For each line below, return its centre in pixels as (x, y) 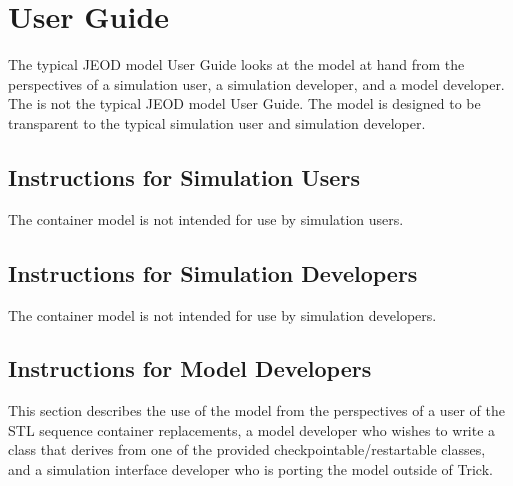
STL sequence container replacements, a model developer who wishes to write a (252, 429)
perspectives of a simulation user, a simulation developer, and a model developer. (256, 83)
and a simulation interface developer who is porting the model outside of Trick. (250, 469)
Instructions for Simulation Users (184, 176)
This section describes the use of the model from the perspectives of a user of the (256, 410)
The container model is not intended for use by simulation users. (206, 218)
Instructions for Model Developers (190, 368)
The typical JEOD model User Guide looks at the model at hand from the (236, 64)
